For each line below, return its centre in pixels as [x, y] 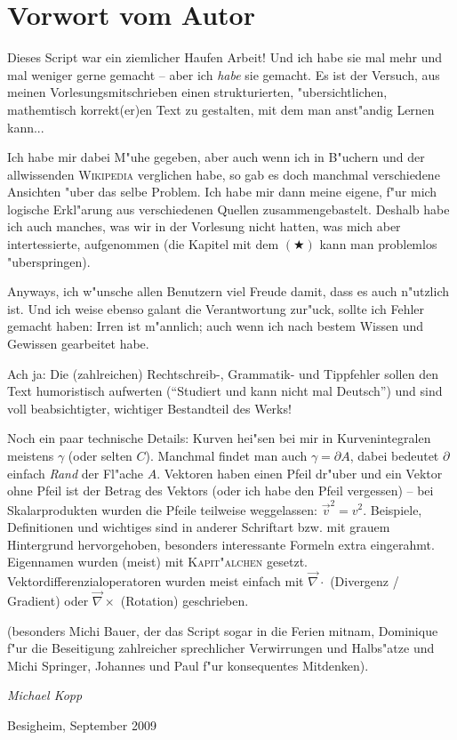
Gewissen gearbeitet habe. [78, 344]
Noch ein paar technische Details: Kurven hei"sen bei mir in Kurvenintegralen [219, 438]
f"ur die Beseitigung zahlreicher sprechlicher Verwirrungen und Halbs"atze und [221, 648]
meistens [31, 455]
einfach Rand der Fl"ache [76, 473]
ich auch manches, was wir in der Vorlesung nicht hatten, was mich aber [204, 226]
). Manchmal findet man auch [226, 455]
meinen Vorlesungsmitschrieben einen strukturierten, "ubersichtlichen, [197, 92]
